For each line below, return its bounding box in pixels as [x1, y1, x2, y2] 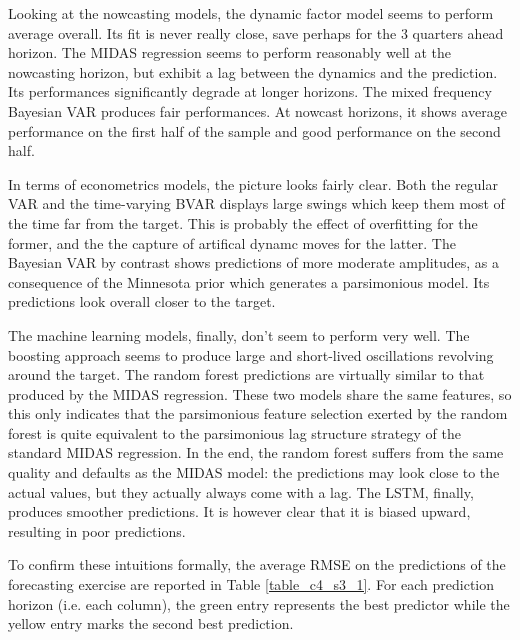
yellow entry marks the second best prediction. [8, 613, 294, 634]
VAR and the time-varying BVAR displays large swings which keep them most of [8, 193, 505, 214]
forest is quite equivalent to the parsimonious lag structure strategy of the [8, 422, 461, 443]
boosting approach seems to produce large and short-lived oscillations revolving [8, 344, 494, 365]
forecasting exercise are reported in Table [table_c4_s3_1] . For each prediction [8, 574, 495, 595]
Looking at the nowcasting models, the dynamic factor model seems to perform [8, 3, 494, 23]
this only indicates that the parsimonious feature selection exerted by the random [8, 403, 508, 424]
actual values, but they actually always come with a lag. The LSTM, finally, [8, 481, 474, 502]
